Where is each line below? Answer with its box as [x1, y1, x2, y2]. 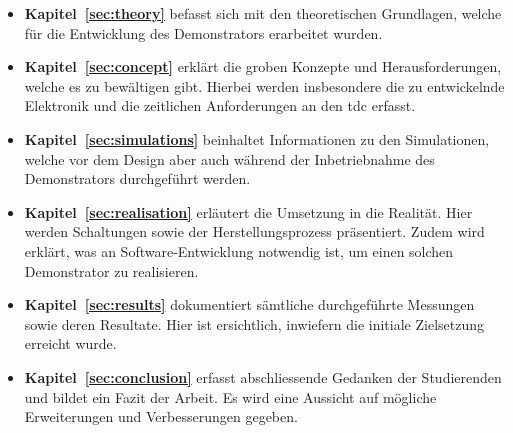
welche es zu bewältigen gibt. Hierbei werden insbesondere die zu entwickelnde [24, 75, 505, 96]
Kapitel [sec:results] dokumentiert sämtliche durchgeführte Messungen [24, 294, 475, 315]
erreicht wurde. [24, 333, 117, 354]
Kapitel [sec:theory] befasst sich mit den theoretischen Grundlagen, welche [24, 3, 502, 23]
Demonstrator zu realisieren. [24, 260, 199, 281]
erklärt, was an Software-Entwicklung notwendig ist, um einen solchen [24, 240, 454, 261]
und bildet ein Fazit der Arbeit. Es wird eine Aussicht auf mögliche [24, 386, 437, 407]
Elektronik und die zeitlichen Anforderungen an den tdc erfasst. [24, 95, 416, 116]
